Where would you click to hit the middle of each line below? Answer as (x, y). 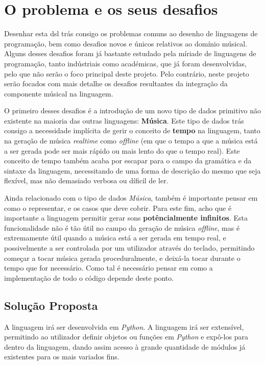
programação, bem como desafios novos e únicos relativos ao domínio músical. (126, 43)
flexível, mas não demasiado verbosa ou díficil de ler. (86, 180)
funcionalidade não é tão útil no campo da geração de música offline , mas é (122, 227)
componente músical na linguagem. (59, 93)
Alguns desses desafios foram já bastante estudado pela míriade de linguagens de (130, 53)
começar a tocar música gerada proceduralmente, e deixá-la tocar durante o (122, 258)
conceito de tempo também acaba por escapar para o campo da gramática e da (128, 161)
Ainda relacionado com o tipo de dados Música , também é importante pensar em (131, 198)
